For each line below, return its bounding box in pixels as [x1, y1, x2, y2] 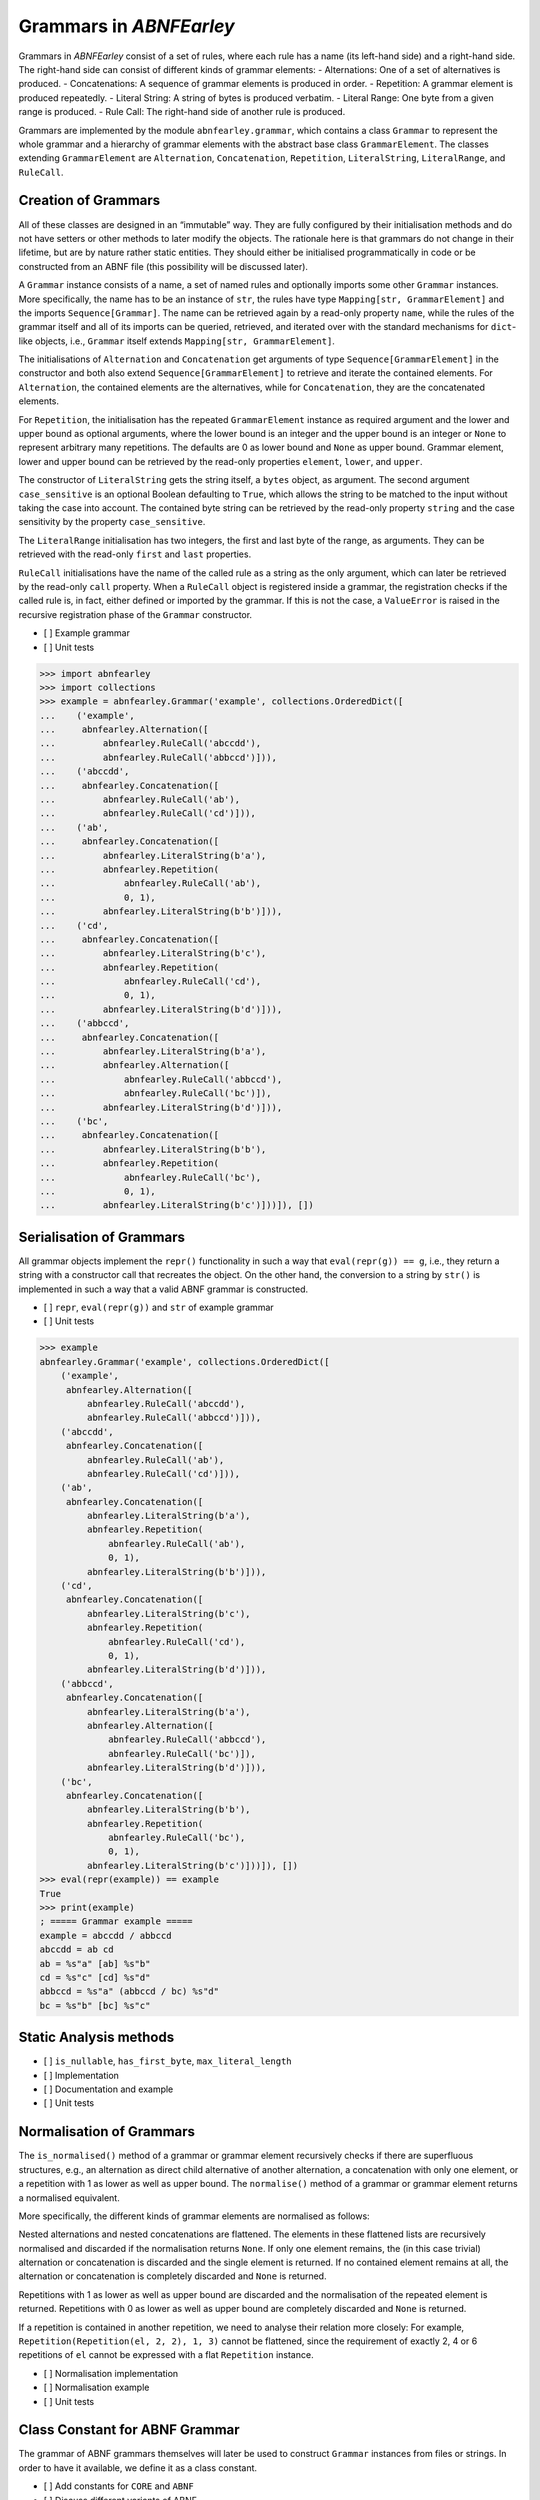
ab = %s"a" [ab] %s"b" [39, 1958, 151, 1969]
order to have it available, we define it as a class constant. [18, 2461, 258, 2474]
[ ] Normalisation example [43, 2381, 150, 2394]
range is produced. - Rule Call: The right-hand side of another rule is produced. [18, 106, 346, 118]
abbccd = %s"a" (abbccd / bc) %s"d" [39, 1986, 220, 1997]
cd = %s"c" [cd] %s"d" [39, 1971, 151, 1983]
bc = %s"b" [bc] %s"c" [39, 2000, 151, 2011]
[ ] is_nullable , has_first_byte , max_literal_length [43, 2055, 292, 2067]
